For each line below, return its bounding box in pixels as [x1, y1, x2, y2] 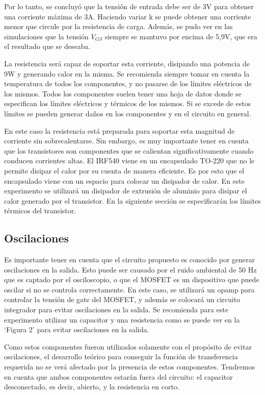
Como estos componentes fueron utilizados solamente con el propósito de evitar [4, 341, 252, 352]
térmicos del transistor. [4, 205, 76, 216]
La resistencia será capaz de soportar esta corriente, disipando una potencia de [4, 58, 250, 68]
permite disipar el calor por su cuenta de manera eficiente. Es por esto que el [4, 165, 245, 176]
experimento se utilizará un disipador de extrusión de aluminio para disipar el [4, 185, 247, 196]
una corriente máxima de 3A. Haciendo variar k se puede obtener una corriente [4, 11, 251, 21]
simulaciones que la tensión [4, 31, 89, 41]
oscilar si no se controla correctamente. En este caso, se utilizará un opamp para [4, 284, 255, 294]
